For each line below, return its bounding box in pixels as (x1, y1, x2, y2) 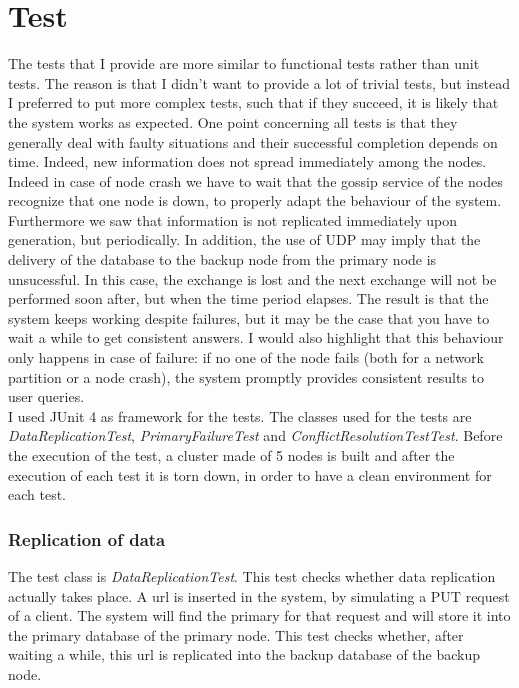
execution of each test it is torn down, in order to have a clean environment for (8, 464, 492, 485)
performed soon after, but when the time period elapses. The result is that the (8, 288, 489, 309)
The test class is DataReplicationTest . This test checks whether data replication (8, 566, 496, 586)
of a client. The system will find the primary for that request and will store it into (8, 605, 511, 626)
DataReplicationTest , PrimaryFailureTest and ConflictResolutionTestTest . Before (8, 425, 503, 446)
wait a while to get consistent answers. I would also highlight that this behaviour (8, 327, 504, 348)
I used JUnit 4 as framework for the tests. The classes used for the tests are (8, 405, 472, 426)
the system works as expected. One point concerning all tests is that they (8, 111, 458, 132)
